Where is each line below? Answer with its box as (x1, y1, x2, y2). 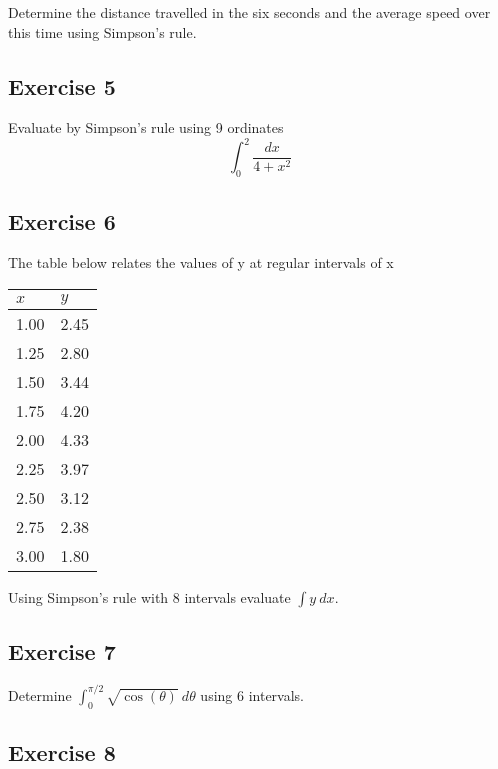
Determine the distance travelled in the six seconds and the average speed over (8, 2, 491, 22)
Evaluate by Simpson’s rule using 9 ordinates (8, 117, 284, 138)
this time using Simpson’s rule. (8, 21, 197, 42)
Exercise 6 (8, 205, 116, 236)
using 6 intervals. (200, 684, 305, 705)
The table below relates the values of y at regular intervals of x (8, 252, 394, 273)
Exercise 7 (8, 636, 116, 667)
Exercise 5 (8, 70, 116, 101)
